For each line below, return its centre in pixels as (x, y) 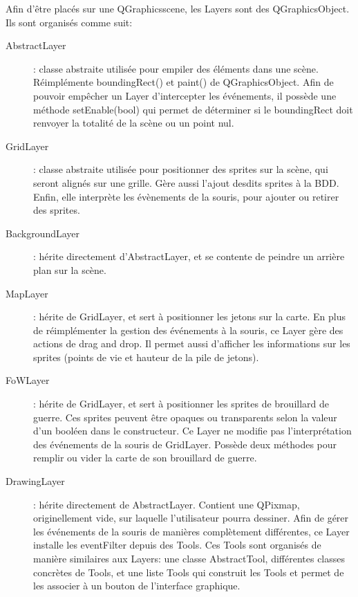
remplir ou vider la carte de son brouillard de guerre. (145, 458)
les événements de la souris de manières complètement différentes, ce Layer (191, 531)
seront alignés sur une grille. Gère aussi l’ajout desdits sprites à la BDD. (186, 182)
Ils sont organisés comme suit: (69, 22)
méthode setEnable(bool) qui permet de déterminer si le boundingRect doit (193, 109)
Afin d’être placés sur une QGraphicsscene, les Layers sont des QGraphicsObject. (178, 8)
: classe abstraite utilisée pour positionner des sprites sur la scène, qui (181, 169)
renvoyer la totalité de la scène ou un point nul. (134, 123)
